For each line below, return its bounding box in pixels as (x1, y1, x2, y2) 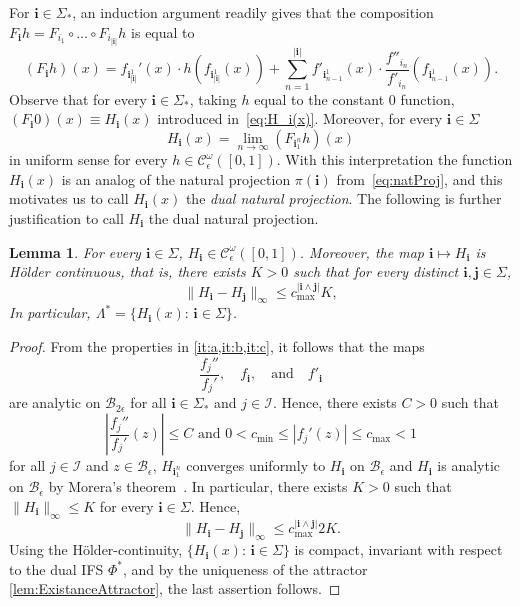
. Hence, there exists (272, 392, 397, 413)
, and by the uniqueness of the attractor (123, 558, 368, 579)
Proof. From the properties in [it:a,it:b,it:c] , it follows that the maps (9, 335, 425, 356)
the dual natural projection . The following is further (185, 188, 502, 209)
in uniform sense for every (9, 149, 168, 170)
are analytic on (9, 392, 101, 413)
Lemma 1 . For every (9, 241, 141, 262)
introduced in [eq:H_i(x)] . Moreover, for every (157, 108, 443, 129)
